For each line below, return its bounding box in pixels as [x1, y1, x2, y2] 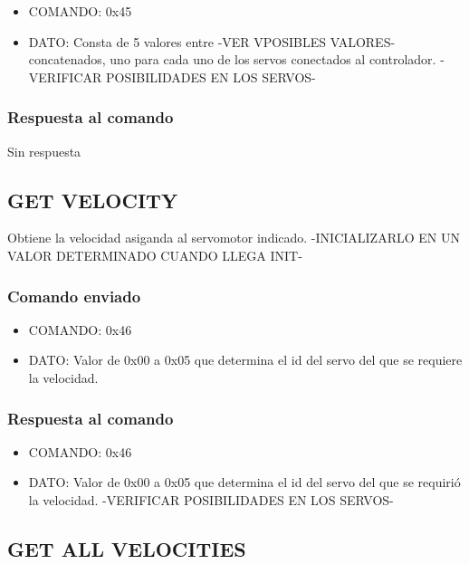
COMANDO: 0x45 [28, 2, 132, 20]
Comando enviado [7, 284, 141, 307]
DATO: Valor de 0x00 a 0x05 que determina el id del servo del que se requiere [28, 350, 463, 369]
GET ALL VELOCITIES [7, 534, 246, 562]
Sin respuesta [7, 141, 81, 160]
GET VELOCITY [7, 186, 178, 214]
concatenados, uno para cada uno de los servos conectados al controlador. [28, 50, 436, 69]
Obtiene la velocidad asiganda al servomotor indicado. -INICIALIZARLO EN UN [7, 228, 460, 247]
